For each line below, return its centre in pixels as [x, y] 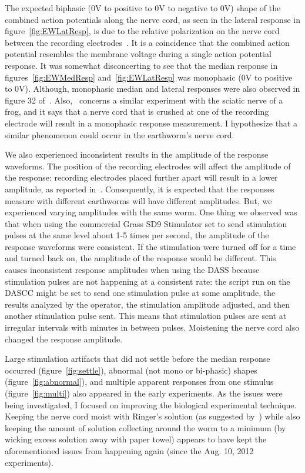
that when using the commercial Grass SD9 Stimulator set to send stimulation [146, 223]
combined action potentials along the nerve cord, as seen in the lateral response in [152, 19]
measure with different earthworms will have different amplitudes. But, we [138, 200]
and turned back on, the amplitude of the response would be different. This [140, 258]
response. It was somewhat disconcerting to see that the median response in [141, 65]
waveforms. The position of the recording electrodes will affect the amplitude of [148, 166]
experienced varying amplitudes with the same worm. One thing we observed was [151, 212]
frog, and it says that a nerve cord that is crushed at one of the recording [137, 111]
